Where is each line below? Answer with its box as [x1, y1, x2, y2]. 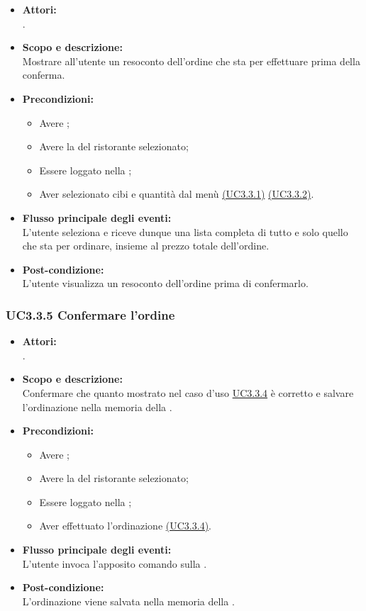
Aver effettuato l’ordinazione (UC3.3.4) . [39, 518, 211, 533]
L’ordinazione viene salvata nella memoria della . [22, 593, 235, 608]
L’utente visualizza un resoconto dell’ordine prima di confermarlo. [22, 276, 309, 291]
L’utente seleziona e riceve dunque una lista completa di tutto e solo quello [22, 224, 348, 239]
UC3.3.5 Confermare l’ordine [6, 305, 175, 323]
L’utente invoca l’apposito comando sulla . [22, 556, 207, 571]
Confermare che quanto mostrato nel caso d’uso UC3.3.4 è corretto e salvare [22, 385, 354, 400]
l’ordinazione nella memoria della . [22, 399, 172, 414]
